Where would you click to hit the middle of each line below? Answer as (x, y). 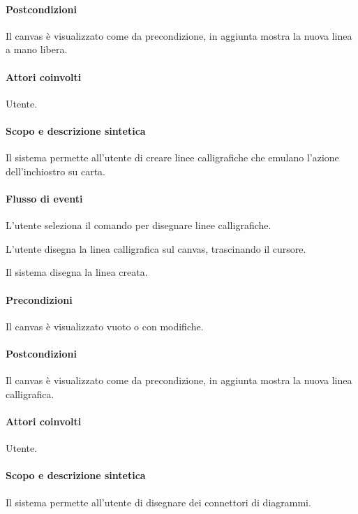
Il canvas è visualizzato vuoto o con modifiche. (105, 326)
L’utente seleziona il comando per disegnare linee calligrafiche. (139, 225)
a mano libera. (37, 49)
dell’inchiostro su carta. (55, 171)
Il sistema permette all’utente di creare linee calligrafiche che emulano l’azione (172, 157)
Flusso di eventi (44, 198)
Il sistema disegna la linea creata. (77, 272)
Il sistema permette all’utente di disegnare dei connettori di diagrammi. (158, 502)
